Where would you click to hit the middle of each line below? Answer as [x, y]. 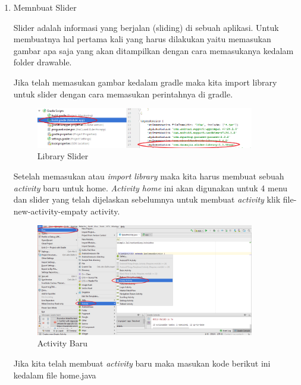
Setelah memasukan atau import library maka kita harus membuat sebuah [149, 176]
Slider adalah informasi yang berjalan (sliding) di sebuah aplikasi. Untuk [146, 27]
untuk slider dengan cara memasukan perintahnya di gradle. [123, 94]
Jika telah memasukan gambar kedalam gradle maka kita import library [145, 82]
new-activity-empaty [51, 211]
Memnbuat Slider [45, 7]
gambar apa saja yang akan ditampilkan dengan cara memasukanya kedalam [153, 50]
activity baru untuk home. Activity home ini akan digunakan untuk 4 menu [150, 187]
